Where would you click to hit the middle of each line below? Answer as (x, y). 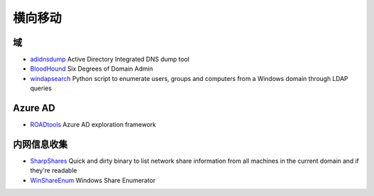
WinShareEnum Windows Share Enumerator (93, 180)
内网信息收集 (40, 144)
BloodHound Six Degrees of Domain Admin (92, 69)
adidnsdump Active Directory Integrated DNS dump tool (110, 60)
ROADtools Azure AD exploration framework (93, 125)
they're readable (54, 170)
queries (41, 88)
